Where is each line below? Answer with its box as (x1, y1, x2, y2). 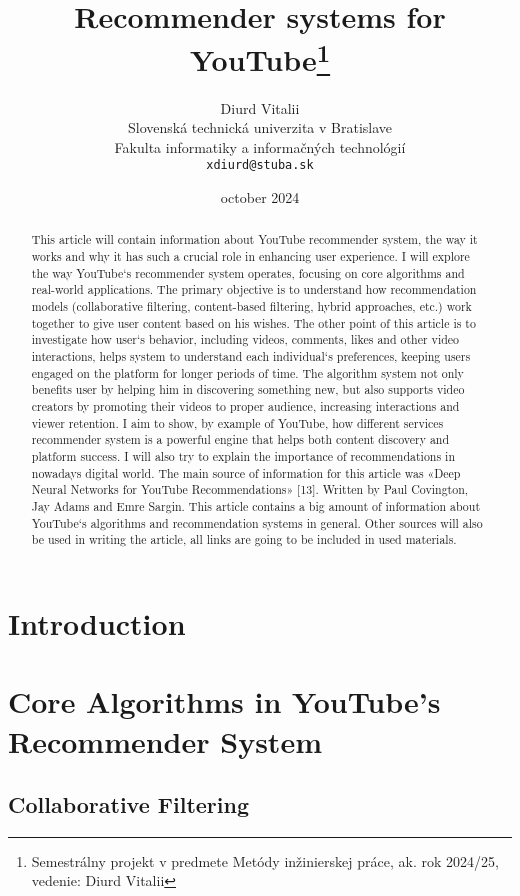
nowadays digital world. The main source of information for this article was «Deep (31, 464, 461, 481)
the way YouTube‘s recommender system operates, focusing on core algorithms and (31, 264, 465, 281)
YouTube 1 (189, 35, 331, 80)
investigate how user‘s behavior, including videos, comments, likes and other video (31, 331, 460, 348)
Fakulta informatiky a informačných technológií (114, 136, 406, 157)
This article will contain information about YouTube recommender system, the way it (31, 231, 478, 248)
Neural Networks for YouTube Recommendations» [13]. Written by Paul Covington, (31, 481, 469, 498)
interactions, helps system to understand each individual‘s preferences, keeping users (31, 348, 471, 365)
